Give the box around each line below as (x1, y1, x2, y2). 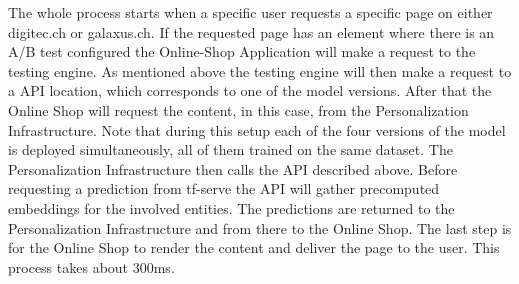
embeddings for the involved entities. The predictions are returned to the (8, 197, 455, 218)
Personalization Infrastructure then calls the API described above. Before (8, 158, 458, 179)
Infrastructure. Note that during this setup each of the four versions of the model (8, 119, 506, 140)
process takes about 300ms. (8, 256, 175, 277)
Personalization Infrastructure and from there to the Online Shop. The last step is (8, 217, 512, 238)
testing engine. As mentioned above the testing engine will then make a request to (8, 60, 512, 81)
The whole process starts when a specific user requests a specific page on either (8, 2, 493, 22)
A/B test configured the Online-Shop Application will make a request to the (8, 41, 476, 62)
